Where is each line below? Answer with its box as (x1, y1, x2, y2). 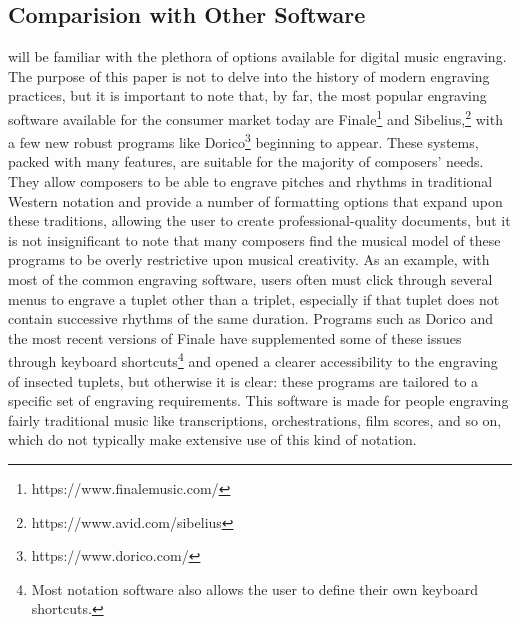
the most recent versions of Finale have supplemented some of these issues (8, 327, 462, 348)
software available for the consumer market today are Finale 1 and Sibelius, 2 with (8, 105, 503, 129)
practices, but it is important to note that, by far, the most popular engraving (8, 85, 487, 106)
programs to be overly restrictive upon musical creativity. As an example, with (8, 249, 490, 270)
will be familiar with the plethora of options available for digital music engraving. (8, 46, 507, 67)
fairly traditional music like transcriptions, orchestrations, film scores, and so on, (8, 409, 502, 430)
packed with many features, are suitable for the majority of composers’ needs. (8, 151, 484, 172)
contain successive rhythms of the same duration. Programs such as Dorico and (8, 308, 493, 329)
